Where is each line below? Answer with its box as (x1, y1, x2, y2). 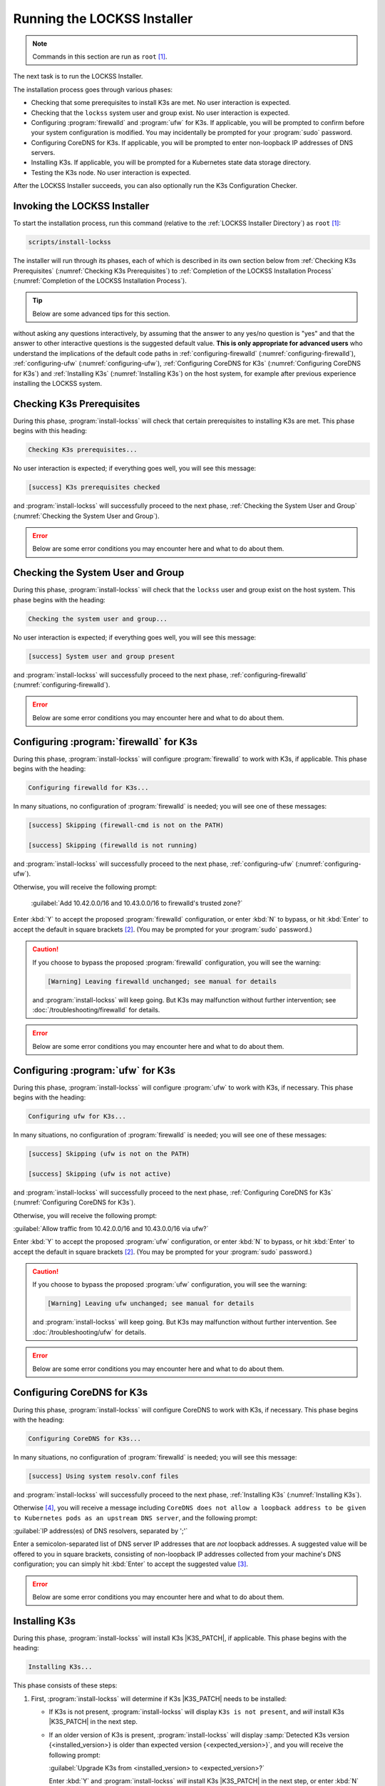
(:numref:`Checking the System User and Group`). (13, 512, 160, 520)
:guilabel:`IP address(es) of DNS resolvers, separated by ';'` (13, 1527, 188, 1535)
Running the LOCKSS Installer (13, 11, 193, 26)
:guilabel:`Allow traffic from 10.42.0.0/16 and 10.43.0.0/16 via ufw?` (13, 1224, 209, 1232)
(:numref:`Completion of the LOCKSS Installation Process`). (13, 276, 187, 285)
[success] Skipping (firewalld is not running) (28, 841, 197, 849)
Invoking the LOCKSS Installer (13, 200, 150, 212)
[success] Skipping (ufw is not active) (28, 1169, 171, 1178)
